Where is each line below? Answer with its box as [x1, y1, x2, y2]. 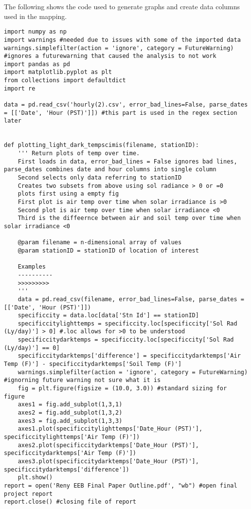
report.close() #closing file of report [4, 498, 137, 506]
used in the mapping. [4, 11, 67, 21]
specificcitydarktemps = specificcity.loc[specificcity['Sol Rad [18, 336, 234, 344]
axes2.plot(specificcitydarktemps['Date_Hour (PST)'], [18, 441, 199, 449]
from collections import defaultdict [4, 77, 126, 84]
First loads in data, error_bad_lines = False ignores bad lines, [18, 158, 237, 165]
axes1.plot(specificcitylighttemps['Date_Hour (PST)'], [18, 425, 203, 433]
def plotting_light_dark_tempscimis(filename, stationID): [4, 142, 199, 149]
